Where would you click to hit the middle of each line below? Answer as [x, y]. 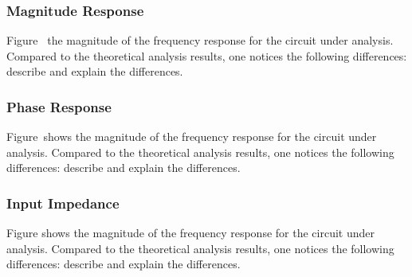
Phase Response [59, 106]
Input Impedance [63, 203]
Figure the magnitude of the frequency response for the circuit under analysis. [200, 40]
